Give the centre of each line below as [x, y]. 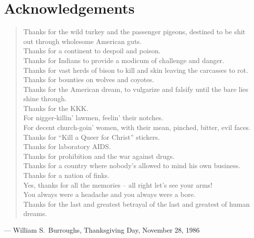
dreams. [35, 213]
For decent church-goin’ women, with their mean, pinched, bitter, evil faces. [137, 127]
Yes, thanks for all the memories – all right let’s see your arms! [118, 184]
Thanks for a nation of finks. [66, 175]
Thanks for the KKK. [56, 108]
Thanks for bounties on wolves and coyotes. [89, 79]
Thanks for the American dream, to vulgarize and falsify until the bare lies [136, 89]
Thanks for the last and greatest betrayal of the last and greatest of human [137, 204]
